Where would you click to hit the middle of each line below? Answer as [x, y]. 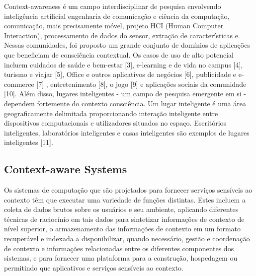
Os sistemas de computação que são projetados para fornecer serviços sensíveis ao [128, 190]
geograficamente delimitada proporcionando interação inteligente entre [111, 113]
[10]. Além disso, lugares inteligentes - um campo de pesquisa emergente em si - [125, 94]
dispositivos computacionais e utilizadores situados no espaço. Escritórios [115, 123]
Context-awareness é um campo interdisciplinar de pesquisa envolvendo [113, 6]
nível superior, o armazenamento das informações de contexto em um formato [122, 229]
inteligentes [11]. [29, 142]
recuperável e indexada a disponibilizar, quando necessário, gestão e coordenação [127, 239]
